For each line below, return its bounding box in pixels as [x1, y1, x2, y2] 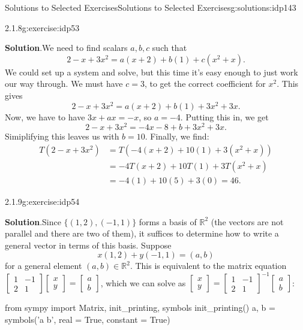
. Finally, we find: [145, 130, 209, 143]
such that [152, 41, 187, 54]
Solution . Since [5, 215, 61, 228]
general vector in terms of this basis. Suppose [5, 238, 172, 251]
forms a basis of [139, 215, 197, 228]
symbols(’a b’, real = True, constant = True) [5, 313, 170, 326]
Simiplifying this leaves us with [5, 130, 119, 143]
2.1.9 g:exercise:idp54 [5, 195, 80, 207]
